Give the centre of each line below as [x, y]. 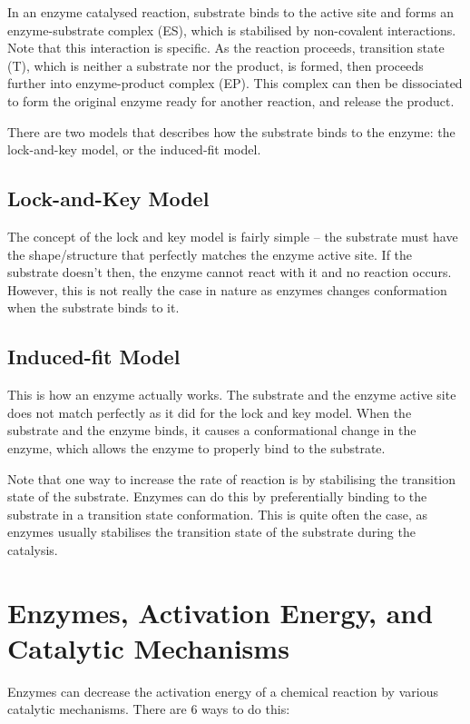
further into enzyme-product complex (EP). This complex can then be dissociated [235, 83]
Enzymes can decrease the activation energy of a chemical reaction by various [223, 691]
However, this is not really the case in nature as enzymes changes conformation [227, 289]
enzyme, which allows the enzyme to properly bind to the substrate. [196, 447]
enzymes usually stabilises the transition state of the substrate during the [211, 532]
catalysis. [33, 549]
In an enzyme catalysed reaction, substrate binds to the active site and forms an [231, 12]
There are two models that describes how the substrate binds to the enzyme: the [231, 131]
